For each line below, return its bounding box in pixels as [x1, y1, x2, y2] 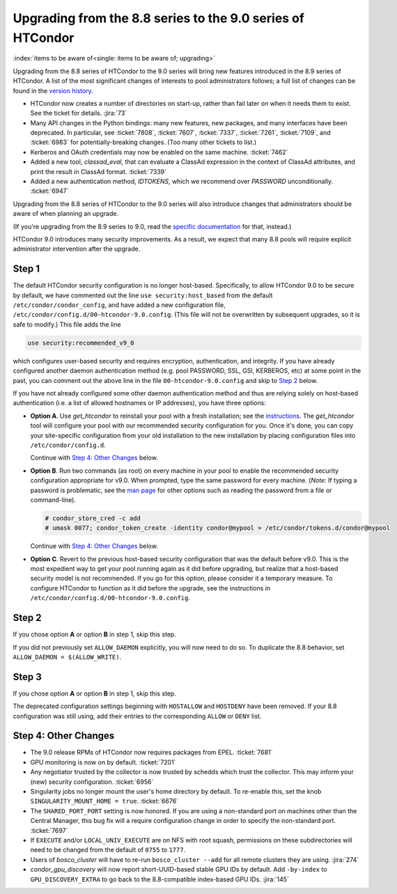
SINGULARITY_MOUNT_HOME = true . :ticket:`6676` [30, 797, 179, 806]
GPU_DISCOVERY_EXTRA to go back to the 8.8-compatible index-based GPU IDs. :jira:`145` [30, 875, 289, 884]
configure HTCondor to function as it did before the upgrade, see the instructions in [30, 583, 271, 592]
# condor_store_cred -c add [45, 514, 141, 522]
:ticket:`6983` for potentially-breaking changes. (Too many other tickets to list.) [30, 138, 257, 146]
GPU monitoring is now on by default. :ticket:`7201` [30, 758, 176, 766]
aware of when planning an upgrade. [13, 210, 118, 218]
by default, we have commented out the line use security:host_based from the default [13, 291, 273, 299]
